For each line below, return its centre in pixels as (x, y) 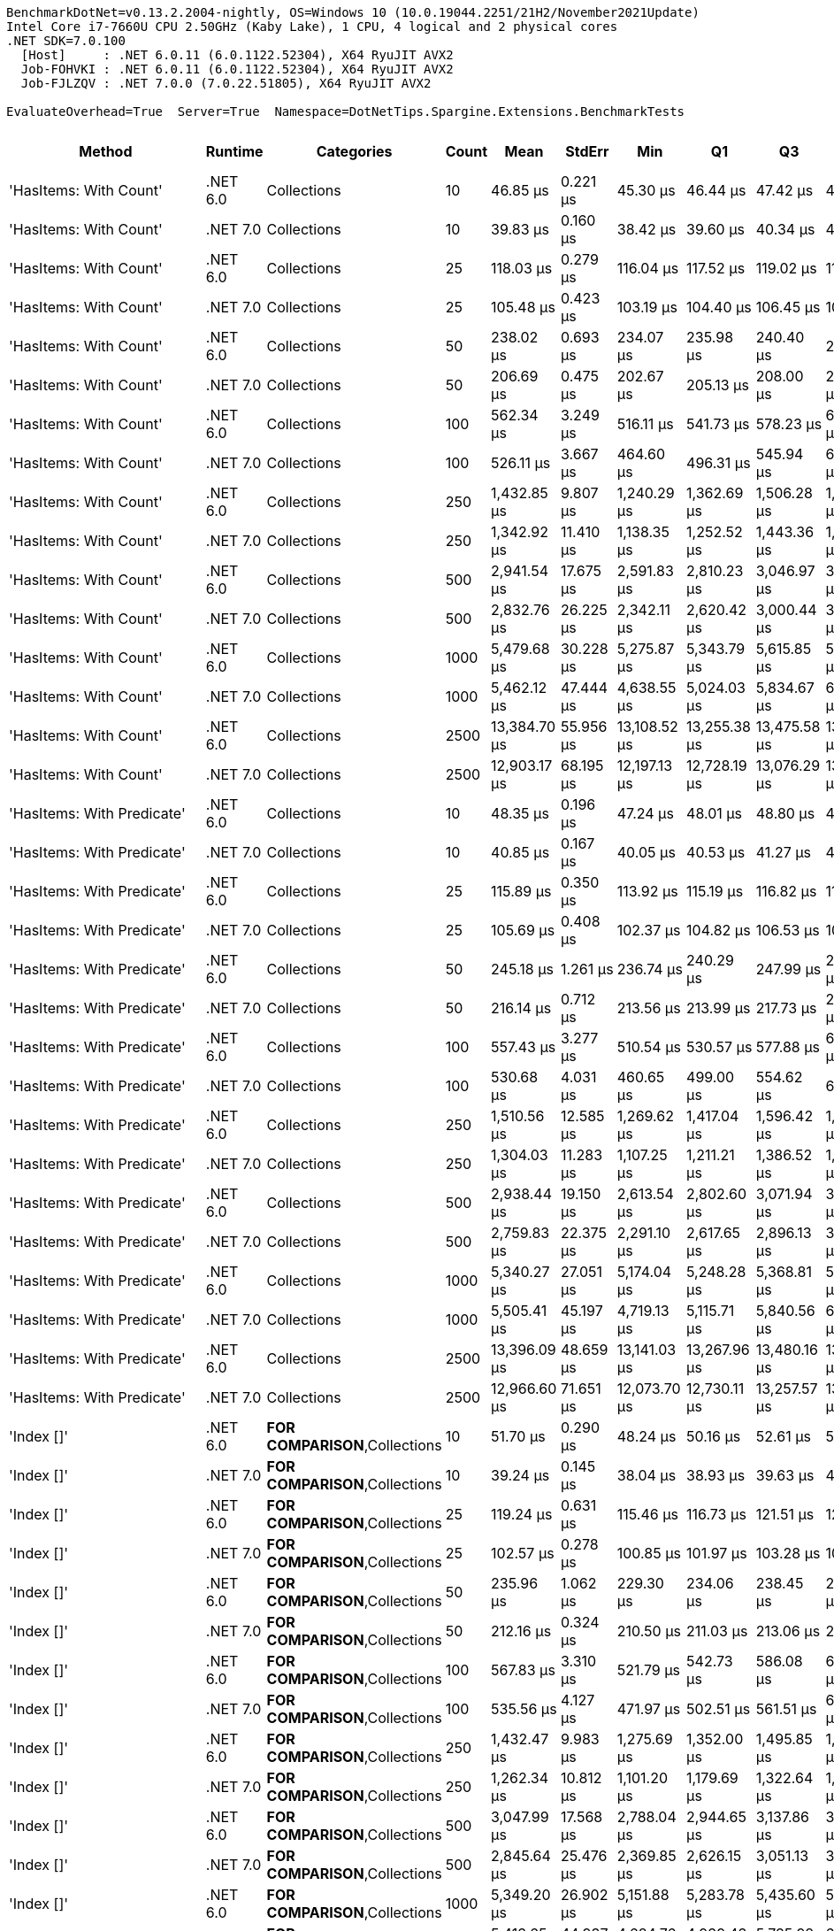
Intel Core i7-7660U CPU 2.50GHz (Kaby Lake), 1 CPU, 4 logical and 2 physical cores (312, 27)
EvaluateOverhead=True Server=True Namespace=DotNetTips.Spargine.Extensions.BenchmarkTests (346, 112)
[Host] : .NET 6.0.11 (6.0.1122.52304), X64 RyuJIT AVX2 (237, 55)
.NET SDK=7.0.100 (66, 41)
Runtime (234, 151)
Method (106, 151)
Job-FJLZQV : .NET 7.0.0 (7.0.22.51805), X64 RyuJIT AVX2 (226, 83)
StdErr (587, 151)
